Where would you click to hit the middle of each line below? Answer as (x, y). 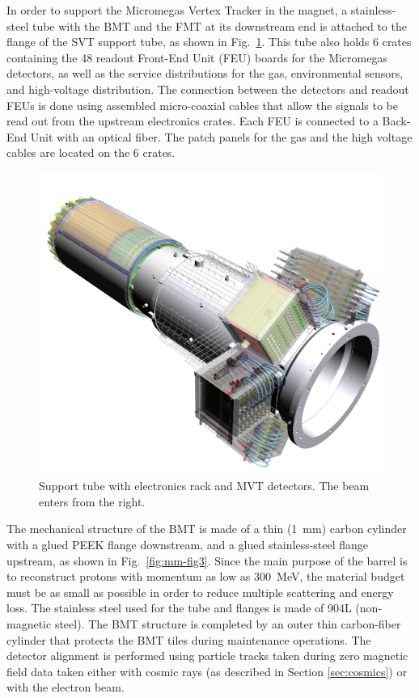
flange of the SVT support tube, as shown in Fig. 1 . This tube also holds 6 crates (209, 42)
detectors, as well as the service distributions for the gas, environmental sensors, (205, 73)
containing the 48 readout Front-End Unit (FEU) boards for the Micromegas (197, 57)
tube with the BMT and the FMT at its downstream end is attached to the (219, 25)
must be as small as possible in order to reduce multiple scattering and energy (200, 592)
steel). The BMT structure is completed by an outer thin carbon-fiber (228, 623)
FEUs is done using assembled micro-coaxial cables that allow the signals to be (202, 105)
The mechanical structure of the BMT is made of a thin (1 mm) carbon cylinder (207, 529)
